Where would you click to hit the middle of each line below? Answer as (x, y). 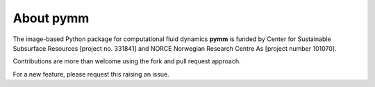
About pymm (51, 18)
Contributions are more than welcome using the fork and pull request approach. (127, 61)
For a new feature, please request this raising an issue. (91, 74)
